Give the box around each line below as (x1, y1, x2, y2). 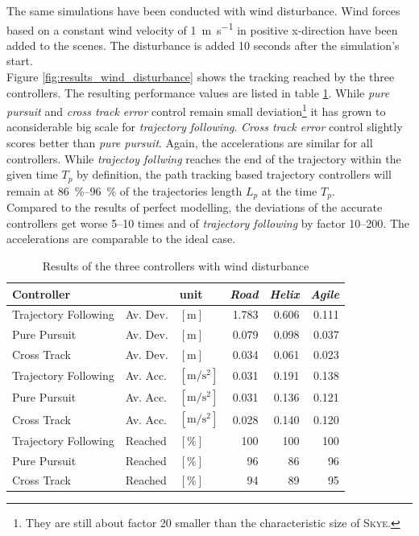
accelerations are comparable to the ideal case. (6, 230, 236, 247)
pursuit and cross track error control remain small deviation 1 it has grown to (6, 101, 386, 119)
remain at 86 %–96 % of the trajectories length (6, 182, 243, 199)
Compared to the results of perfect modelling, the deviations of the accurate (6, 199, 383, 216)
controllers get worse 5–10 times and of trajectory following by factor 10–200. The (6, 214, 409, 231)
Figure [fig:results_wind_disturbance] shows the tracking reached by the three (6, 68, 395, 85)
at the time (261, 182, 317, 199)
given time (6, 166, 58, 183)
